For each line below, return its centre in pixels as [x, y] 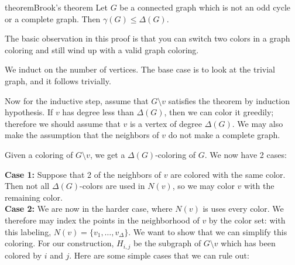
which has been [248, 243]
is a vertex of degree [166, 123]
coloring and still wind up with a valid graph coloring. [102, 49]
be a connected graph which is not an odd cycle [205, 7]
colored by [23, 255]
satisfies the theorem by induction [229, 100]
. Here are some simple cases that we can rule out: [159, 255]
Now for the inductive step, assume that [77, 100]
